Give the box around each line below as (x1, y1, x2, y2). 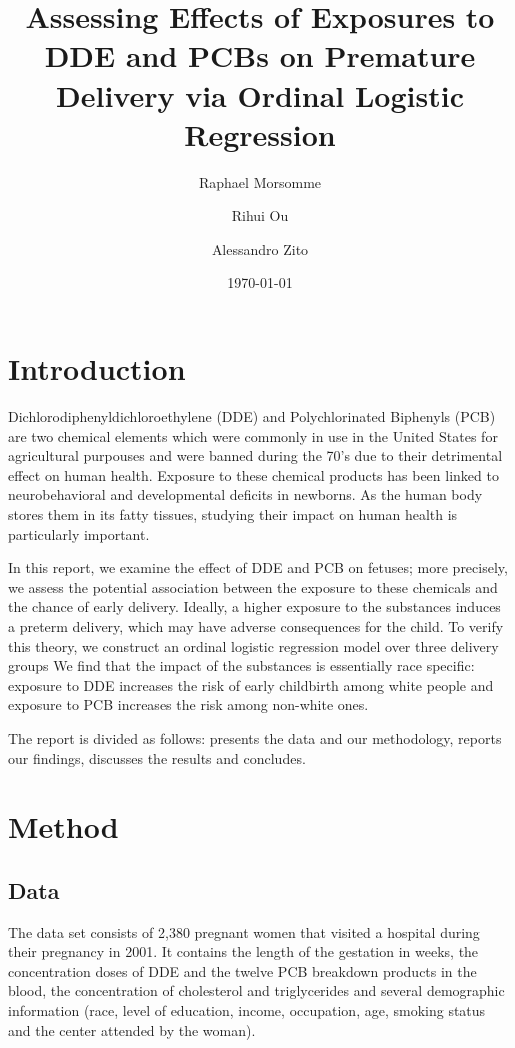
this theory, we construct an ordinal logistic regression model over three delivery (8, 635, 499, 656)
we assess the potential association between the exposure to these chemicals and (8, 576, 498, 597)
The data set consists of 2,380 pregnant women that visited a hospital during (8, 921, 480, 942)
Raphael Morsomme (198, 171, 322, 192)
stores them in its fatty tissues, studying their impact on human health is (8, 503, 458, 524)
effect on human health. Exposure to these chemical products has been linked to (8, 464, 499, 485)
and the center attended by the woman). (8, 1019, 256, 1040)
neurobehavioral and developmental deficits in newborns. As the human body (8, 484, 483, 505)
